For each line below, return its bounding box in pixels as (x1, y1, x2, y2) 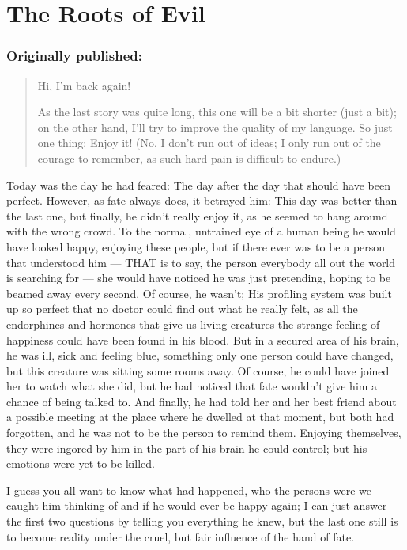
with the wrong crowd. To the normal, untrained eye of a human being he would (6, 223, 396, 239)
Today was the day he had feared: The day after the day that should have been (6, 176, 390, 193)
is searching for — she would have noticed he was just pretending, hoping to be (6, 269, 391, 286)
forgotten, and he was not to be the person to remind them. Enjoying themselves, (6, 424, 401, 441)
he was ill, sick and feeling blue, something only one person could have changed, (6, 347, 394, 364)
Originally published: (6, 46, 142, 66)
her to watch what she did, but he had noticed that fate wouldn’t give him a (6, 378, 378, 394)
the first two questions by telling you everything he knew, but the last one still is (6, 513, 398, 529)
